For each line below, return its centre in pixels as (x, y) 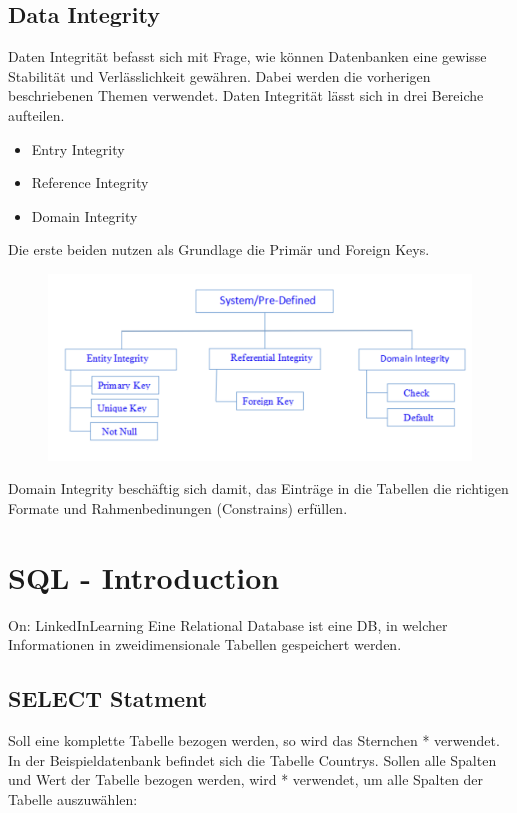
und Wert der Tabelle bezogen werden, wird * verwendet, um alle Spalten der (246, 779)
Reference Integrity (90, 182)
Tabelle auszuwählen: (73, 798)
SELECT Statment (108, 698)
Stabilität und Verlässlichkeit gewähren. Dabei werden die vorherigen (219, 75)
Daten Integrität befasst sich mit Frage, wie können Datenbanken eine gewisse (247, 56)
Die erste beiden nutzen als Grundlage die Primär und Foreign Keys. (219, 249)
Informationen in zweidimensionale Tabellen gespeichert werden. (205, 644)
